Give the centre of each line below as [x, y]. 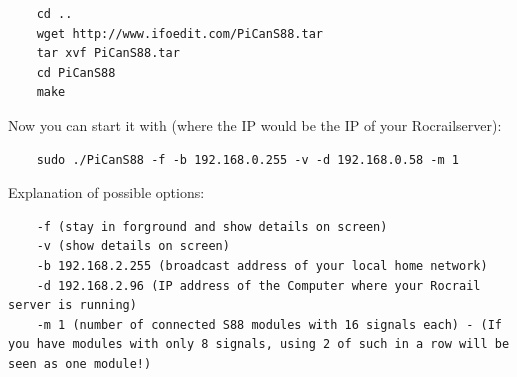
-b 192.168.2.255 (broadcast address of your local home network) [262, 265]
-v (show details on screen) [133, 246]
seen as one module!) [80, 363]
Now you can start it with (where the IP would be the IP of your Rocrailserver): [255, 124]
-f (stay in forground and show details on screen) [212, 226]
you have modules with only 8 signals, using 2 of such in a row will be [259, 344]
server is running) [72, 305]
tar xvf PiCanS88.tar [108, 53]
